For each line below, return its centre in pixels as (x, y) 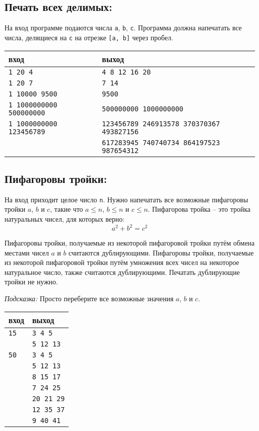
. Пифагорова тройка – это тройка (199, 209)
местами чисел (27, 252)
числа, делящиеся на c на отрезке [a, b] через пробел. (89, 37)
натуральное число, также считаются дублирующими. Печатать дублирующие (122, 272)
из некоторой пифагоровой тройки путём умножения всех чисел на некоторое (122, 262)
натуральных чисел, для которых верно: (65, 218)
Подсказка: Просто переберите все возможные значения (89, 299)
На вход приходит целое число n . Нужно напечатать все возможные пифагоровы (126, 199)
